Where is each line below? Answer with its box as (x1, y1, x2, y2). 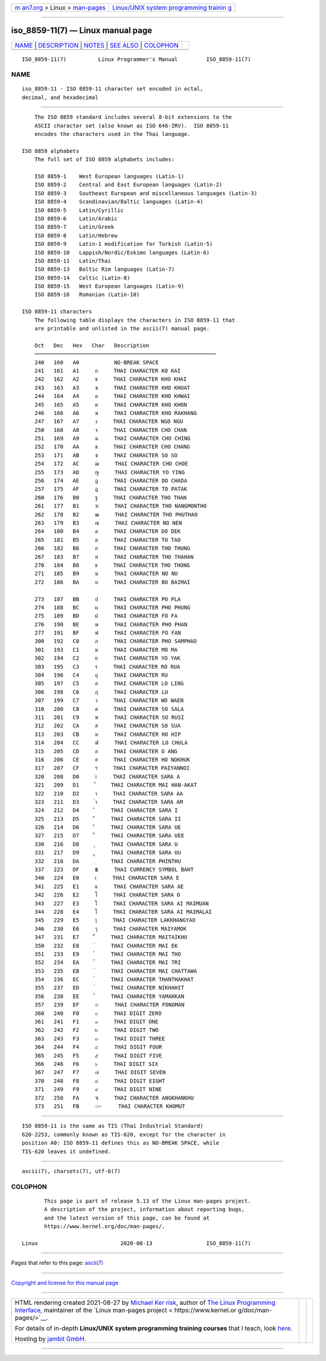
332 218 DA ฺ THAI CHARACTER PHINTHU (34, 858, 181, 864)
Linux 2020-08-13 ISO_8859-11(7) (22, 1240, 251, 1247)
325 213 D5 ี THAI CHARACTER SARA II (34, 816, 181, 822)
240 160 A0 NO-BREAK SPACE (34, 359, 159, 365)
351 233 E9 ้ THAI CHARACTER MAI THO (34, 950, 181, 957)
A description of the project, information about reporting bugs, (44, 1206, 245, 1213)
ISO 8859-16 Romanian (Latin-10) (34, 291, 140, 298)
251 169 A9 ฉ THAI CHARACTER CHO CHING (34, 435, 191, 442)
